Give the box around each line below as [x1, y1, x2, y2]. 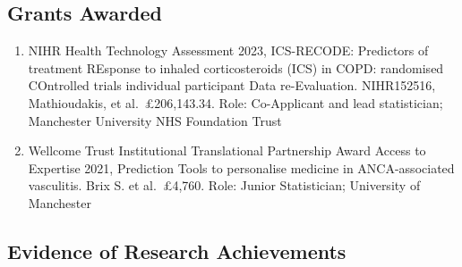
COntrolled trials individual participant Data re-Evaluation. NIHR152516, [28, 76, 436, 95]
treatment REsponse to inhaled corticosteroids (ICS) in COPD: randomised [28, 58, 444, 77]
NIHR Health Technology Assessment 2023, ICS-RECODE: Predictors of [28, 41, 429, 60]
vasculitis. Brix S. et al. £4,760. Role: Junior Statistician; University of [28, 176, 421, 195]
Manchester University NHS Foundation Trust [28, 111, 282, 129]
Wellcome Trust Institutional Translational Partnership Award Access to [28, 141, 426, 160]
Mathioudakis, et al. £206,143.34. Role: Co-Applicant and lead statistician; [28, 93, 443, 112]
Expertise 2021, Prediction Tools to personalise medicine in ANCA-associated [28, 158, 455, 177]
